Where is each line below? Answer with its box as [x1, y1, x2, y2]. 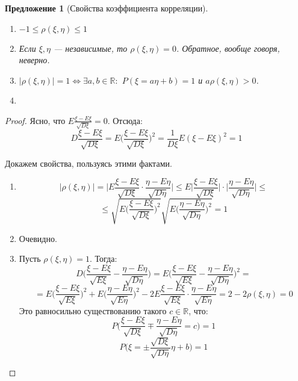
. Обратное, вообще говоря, [176, 42, 280, 54]
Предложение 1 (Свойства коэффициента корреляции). [5, 2, 208, 14]
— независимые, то [54, 42, 128, 54]
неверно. [19, 54, 50, 66]
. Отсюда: [107, 114, 143, 126]
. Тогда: [90, 252, 117, 265]
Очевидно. [19, 232, 57, 244]
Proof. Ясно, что [5, 114, 66, 126]
